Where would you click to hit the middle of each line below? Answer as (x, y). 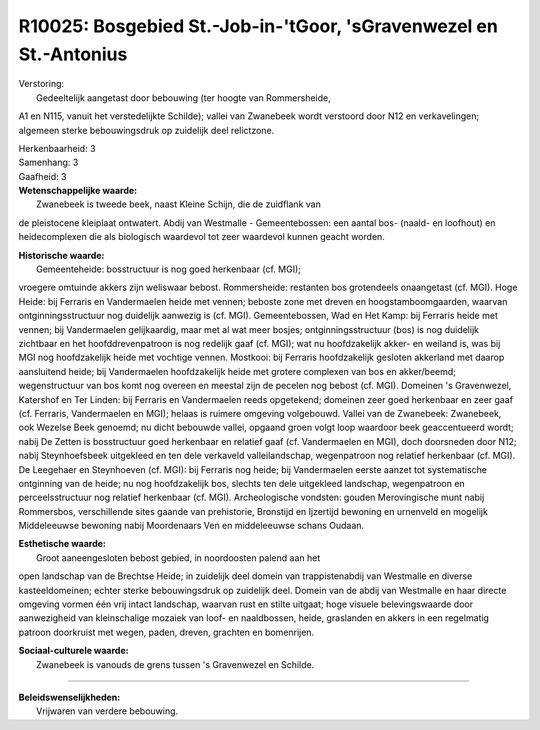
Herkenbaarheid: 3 (57, 148)
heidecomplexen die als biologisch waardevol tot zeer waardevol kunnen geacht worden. (201, 237)
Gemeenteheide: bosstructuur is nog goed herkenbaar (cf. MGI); (169, 269)
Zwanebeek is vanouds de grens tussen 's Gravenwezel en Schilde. (175, 664)
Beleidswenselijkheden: (69, 697)
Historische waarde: (61, 255)
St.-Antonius (73, 54)
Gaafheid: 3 (42, 176)
